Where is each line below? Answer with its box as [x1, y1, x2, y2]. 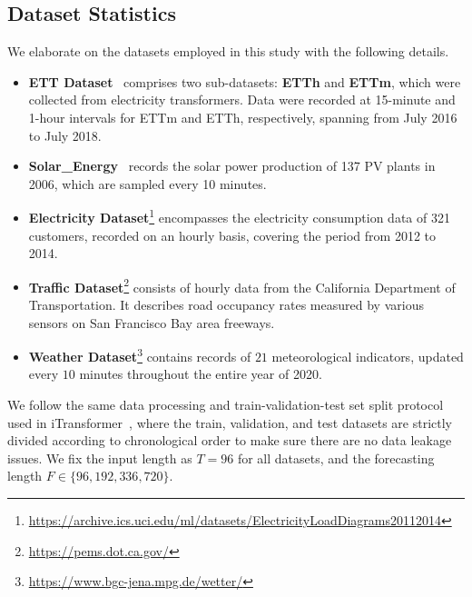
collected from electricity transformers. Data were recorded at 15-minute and [28, 90, 456, 109]
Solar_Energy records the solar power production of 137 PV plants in [28, 156, 436, 175]
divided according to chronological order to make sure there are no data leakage [7, 431, 452, 450]
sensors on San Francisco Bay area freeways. [28, 313, 275, 332]
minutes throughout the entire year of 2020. [79, 364, 322, 383]
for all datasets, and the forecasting [237, 448, 435, 467]
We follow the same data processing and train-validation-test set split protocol [7, 395, 444, 414]
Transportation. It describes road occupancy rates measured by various [28, 295, 424, 314]
